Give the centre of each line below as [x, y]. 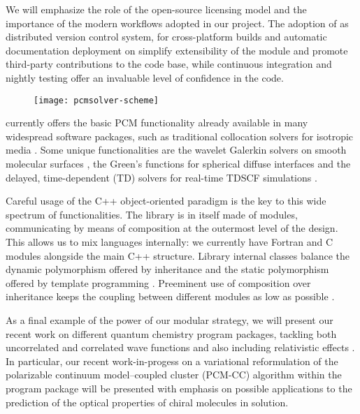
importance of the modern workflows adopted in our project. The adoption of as [177, 23]
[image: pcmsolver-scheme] [96, 100]
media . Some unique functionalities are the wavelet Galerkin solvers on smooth [176, 150]
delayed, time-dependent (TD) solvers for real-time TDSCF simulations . [161, 177]
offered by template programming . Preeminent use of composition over [158, 282]
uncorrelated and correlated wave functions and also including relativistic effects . [180, 347]
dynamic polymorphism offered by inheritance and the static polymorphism [167, 269]
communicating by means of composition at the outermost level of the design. [172, 228]
